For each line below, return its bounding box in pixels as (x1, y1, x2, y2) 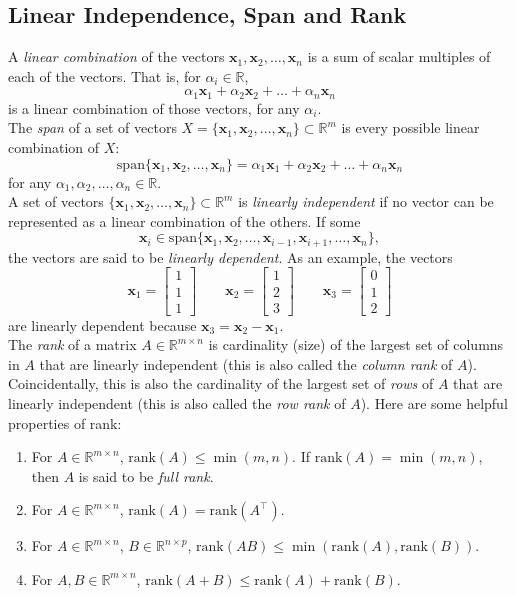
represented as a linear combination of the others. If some (8, 210, 361, 231)
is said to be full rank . (78, 465, 214, 486)
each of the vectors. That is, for (8, 65, 201, 86)
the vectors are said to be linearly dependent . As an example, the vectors (8, 246, 453, 267)
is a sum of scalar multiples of (307, 46, 491, 67)
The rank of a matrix (8, 334, 137, 355)
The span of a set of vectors (8, 117, 177, 138)
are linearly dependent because (8, 314, 197, 335)
